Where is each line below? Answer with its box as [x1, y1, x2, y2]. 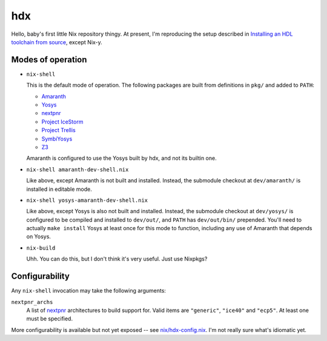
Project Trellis [41, 127, 76, 134]
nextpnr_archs [11, 299, 53, 305]
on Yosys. [26, 233, 51, 240]
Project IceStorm [41, 118, 84, 125]
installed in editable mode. [26, 185, 92, 193]
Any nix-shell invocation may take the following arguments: [11, 287, 167, 294]
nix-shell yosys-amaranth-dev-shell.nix [26, 197, 148, 204]
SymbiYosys [41, 135, 73, 142]
